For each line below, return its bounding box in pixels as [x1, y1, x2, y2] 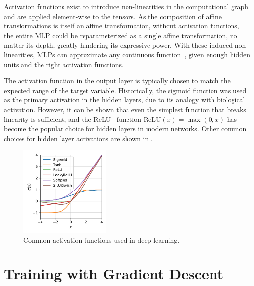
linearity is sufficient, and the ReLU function [4, 114, 141, 124]
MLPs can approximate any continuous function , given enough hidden [37, 49, 250, 59]
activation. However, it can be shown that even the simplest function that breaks [4, 104, 246, 114]
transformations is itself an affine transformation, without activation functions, [4, 21, 239, 31]
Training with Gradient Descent [4, 263, 224, 284]
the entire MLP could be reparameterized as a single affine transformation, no [4, 30, 237, 40]
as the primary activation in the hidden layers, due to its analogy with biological [4, 95, 245, 105]
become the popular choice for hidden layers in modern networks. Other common [4, 123, 247, 134]
